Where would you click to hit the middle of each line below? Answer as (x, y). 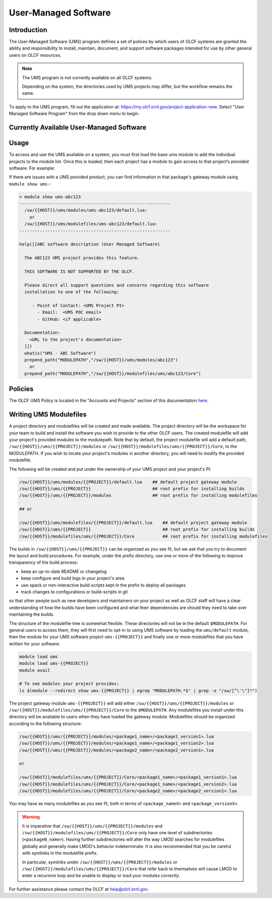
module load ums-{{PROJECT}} (54, 664)
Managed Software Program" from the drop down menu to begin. (74, 114)
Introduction (28, 30)
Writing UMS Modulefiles (48, 415)
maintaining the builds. (32, 614)
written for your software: (34, 643)
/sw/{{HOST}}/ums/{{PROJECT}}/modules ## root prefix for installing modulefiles (138, 495)
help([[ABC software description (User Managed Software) (90, 244)
